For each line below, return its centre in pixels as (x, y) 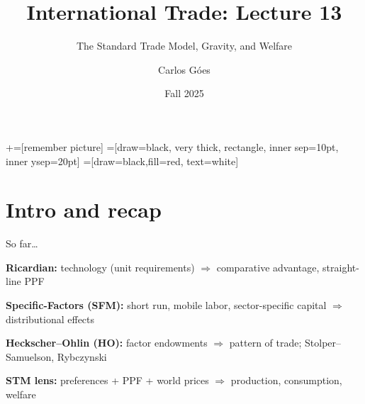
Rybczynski (82, 356)
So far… (22, 243)
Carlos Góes (184, 69)
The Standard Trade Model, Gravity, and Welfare (184, 46)
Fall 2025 (184, 93)
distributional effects (50, 319)
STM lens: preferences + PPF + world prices (107, 380)
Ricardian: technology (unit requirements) (100, 267)
